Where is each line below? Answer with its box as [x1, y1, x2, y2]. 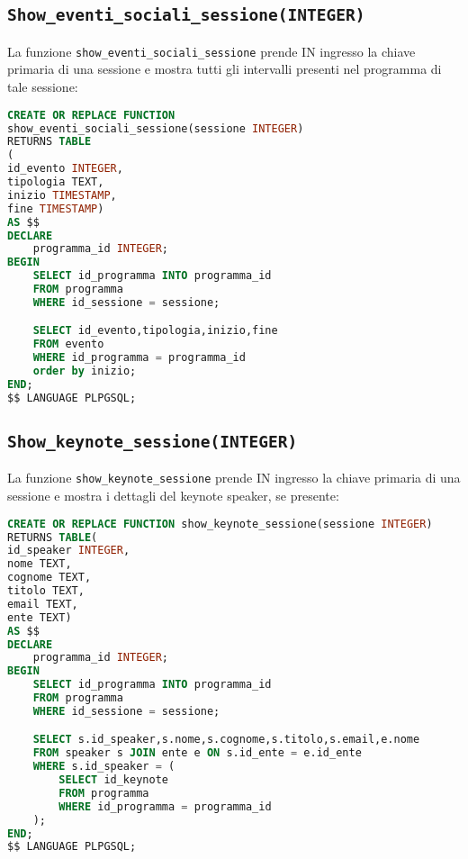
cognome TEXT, [7, 571, 92, 584]
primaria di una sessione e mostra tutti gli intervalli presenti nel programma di [7, 59, 442, 78]
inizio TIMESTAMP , [7, 188, 117, 202]
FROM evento [32, 338, 104, 351]
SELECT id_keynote [58, 773, 168, 787]
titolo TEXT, [7, 584, 85, 598]
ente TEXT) [7, 610, 72, 624]
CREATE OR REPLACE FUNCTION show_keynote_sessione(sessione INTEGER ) [7, 517, 433, 530]
